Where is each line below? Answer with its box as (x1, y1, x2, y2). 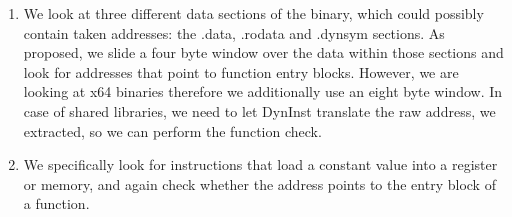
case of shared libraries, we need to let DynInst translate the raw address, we (23, 100, 496, 121)
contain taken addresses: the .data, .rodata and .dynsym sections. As (23, 22, 445, 43)
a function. (23, 193, 90, 214)
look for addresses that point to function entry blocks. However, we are (23, 61, 459, 82)
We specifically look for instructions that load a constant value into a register (23, 154, 498, 175)
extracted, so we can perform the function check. (23, 120, 322, 141)
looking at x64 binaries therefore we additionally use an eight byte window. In (23, 81, 503, 102)
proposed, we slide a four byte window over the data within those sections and (23, 42, 504, 63)
